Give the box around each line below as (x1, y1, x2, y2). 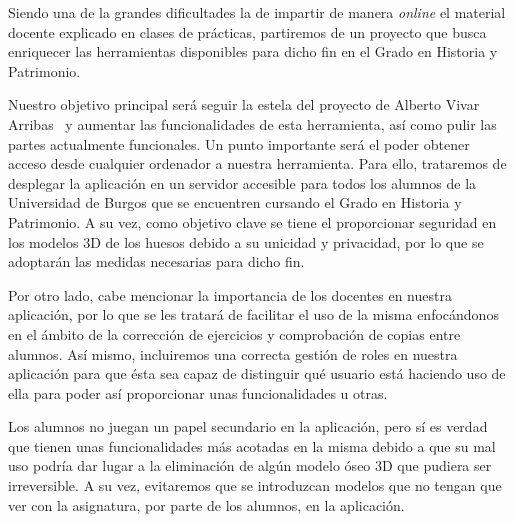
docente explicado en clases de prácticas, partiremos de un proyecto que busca (8, 21, 487, 42)
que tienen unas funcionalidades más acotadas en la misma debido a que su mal (8, 435, 496, 456)
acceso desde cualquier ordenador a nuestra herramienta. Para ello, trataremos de (8, 153, 507, 174)
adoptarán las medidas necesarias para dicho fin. (8, 251, 305, 272)
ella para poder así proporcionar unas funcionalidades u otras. (8, 382, 388, 403)
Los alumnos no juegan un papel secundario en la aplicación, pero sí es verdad (8, 416, 488, 437)
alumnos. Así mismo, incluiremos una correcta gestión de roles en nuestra (8, 343, 458, 364)
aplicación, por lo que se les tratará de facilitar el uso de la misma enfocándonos (8, 304, 499, 325)
